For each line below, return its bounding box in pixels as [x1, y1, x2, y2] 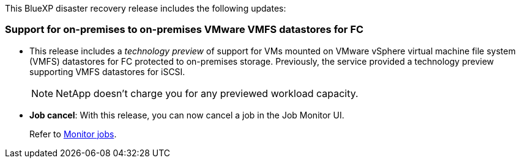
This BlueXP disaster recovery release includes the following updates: [5, 3, 286, 13]
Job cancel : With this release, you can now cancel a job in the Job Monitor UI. [29, 109, 344, 120]
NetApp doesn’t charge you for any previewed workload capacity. [56, 87, 358, 100]
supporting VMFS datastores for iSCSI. [29, 66, 185, 77]
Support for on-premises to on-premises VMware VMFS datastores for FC [5, 23, 364, 36]
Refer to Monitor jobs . [29, 128, 117, 139]
